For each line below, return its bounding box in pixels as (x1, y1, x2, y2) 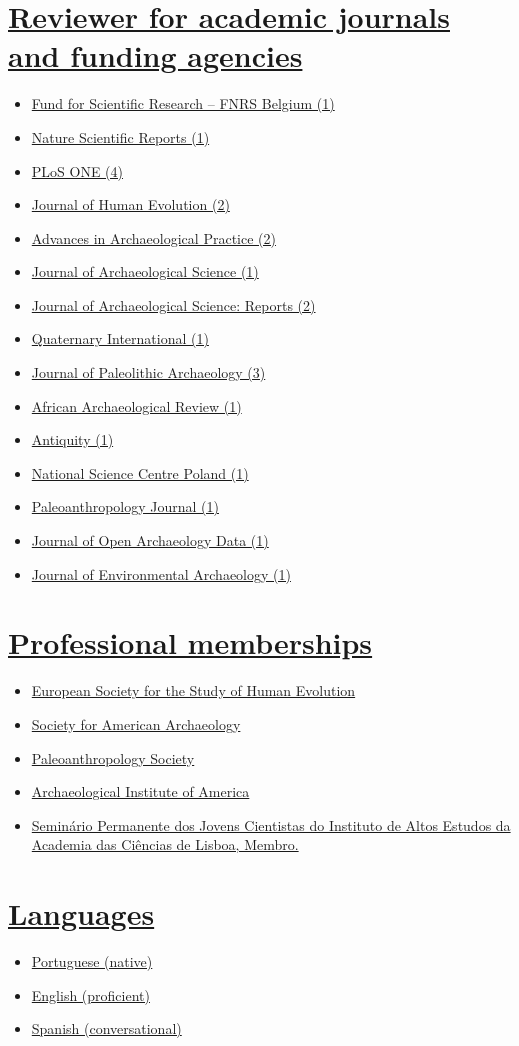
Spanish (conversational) (31, 1018, 182, 1039)
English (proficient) (31, 984, 150, 1005)
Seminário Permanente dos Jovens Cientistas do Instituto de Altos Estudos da (31, 814, 511, 835)
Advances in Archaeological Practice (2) (31, 227, 276, 248)
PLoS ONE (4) (31, 160, 124, 181)
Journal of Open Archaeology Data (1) (31, 530, 269, 551)
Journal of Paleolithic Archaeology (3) (31, 362, 266, 383)
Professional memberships (8, 622, 373, 663)
